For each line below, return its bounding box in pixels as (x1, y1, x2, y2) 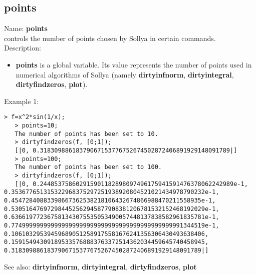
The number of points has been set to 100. (15, 163, 162, 171)
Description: (4, 42, 41, 53)
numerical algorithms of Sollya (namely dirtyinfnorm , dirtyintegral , (16, 69, 234, 79)
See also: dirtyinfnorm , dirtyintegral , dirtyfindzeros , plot (4, 261, 197, 271)
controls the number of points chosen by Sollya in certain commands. (4, 32, 216, 43)
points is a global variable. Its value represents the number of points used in (16, 59, 252, 69)
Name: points (4, 23, 48, 33)
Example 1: (4, 95, 39, 106)
